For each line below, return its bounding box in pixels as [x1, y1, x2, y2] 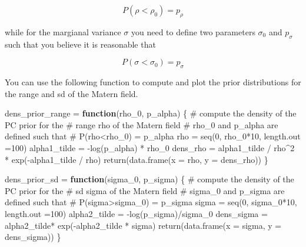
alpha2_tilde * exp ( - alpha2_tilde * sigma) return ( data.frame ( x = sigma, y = [5, 219, 282, 231]
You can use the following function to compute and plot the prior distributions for [5, 75, 301, 88]
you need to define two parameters [131, 25, 255, 38]
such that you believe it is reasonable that [5, 38, 156, 50]
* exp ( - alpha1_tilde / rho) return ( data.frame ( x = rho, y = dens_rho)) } [5, 153, 268, 165]
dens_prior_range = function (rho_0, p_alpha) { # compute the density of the [5, 107, 297, 119]
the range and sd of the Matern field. [5, 87, 138, 99]
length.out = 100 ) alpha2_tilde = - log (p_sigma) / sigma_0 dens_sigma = [5, 207, 268, 219]
